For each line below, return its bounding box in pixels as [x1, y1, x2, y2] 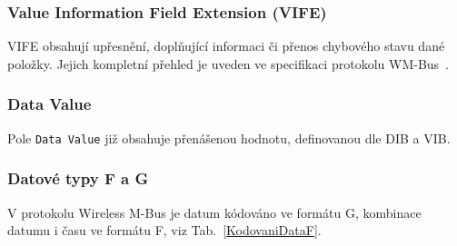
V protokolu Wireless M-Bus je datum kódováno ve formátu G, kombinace [7, 202, 422, 221]
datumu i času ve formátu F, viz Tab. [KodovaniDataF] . [7, 221, 322, 240]
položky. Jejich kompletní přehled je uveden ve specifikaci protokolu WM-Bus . [7, 54, 449, 73]
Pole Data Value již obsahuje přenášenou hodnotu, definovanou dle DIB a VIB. [7, 128, 451, 147]
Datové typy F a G [7, 167, 149, 190]
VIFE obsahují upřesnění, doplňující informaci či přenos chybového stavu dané [7, 36, 445, 55]
